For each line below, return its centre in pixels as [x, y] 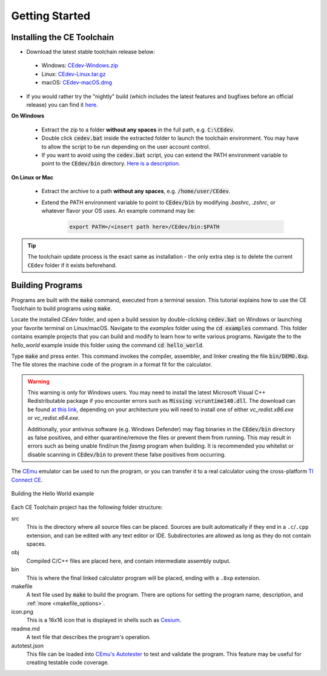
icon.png [22, 612]
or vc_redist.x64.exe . [54, 418]
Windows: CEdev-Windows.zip [80, 65]
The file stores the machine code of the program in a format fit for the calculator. [112, 365]
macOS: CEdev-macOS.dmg [77, 82]
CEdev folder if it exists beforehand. [72, 265]
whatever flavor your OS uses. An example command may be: [119, 210]
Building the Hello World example [53, 493]
